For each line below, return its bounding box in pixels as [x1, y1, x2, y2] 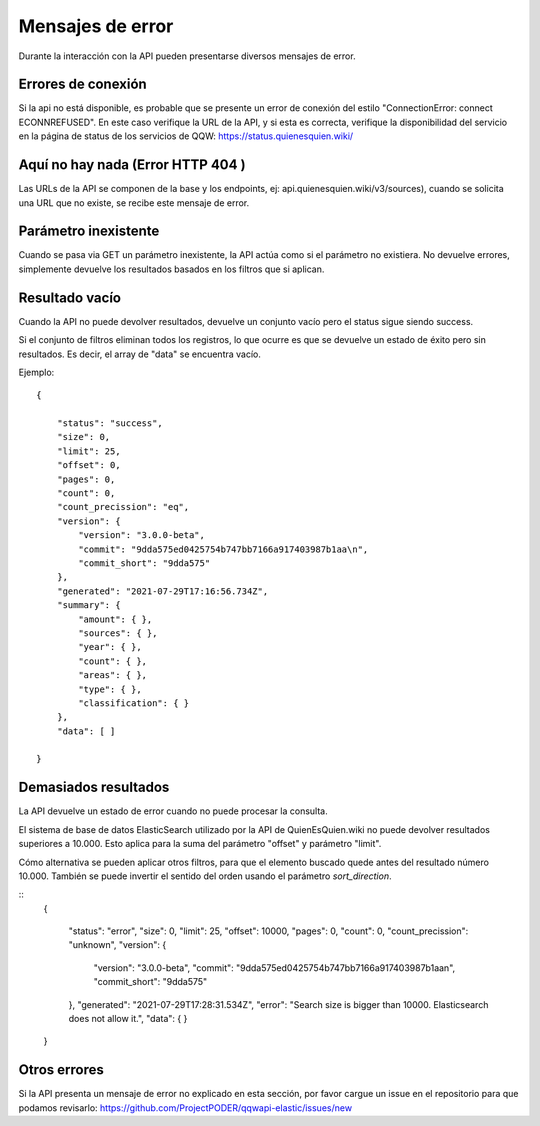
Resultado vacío [18, 289, 122, 306]
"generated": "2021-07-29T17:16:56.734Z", [56, 585, 269, 597]
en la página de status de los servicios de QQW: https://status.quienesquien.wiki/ [18, 130, 354, 142]
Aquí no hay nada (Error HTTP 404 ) [18, 156, 246, 174]
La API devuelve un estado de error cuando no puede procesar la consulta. [18, 805, 329, 817]
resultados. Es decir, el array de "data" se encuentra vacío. [18, 348, 262, 360]
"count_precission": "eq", [56, 501, 190, 513]
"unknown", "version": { [68, 939, 167, 951]
